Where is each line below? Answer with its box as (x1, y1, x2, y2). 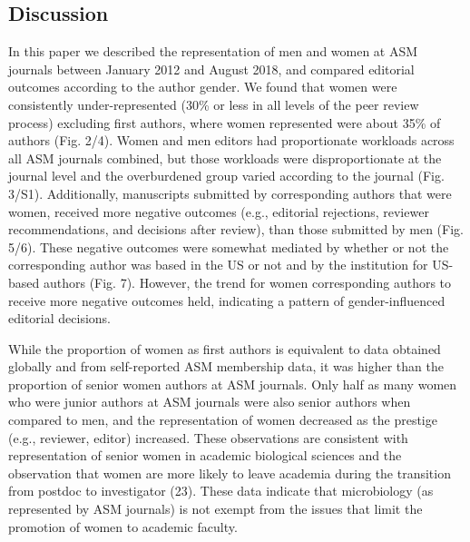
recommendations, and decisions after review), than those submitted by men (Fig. (8, 220, 464, 239)
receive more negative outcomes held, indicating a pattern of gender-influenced (8, 291, 446, 310)
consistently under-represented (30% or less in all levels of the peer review (8, 94, 419, 113)
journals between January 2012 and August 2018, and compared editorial (8, 59, 415, 78)
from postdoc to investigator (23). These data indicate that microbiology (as (8, 481, 434, 500)
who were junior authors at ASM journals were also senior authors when (8, 392, 411, 411)
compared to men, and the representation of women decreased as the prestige (8, 410, 437, 429)
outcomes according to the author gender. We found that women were (8, 77, 397, 96)
